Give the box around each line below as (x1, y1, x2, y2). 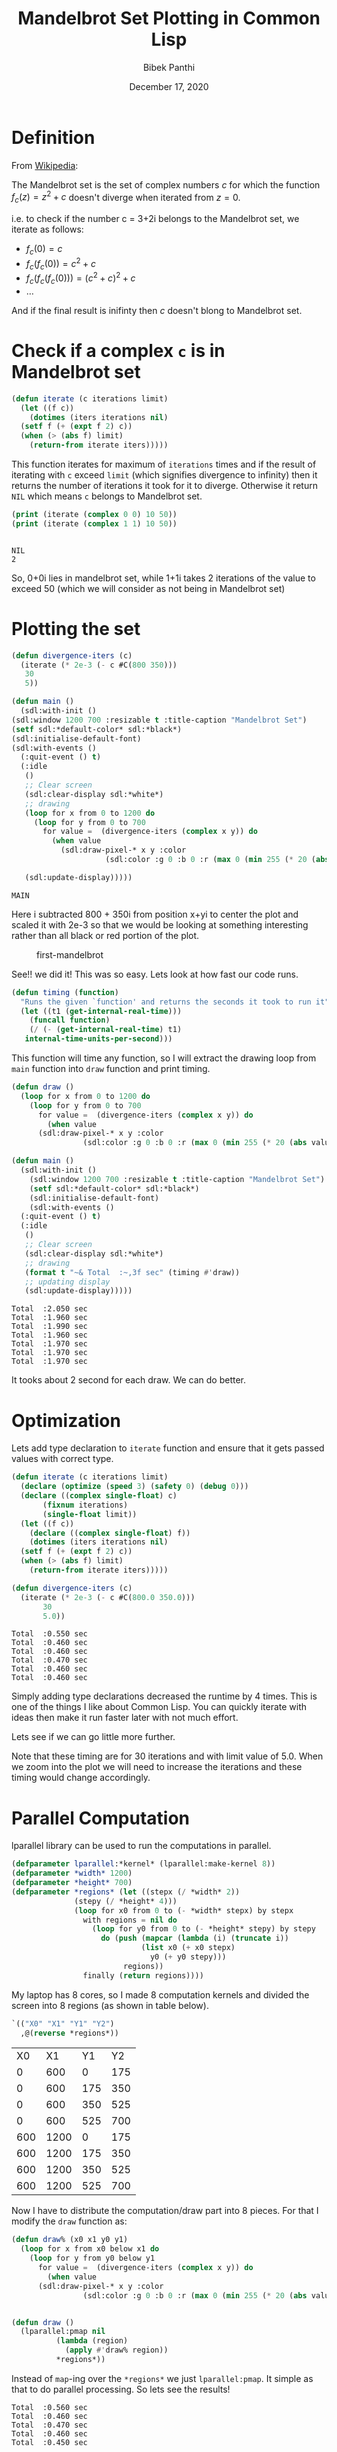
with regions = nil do (82, 1915, 178, 1925)
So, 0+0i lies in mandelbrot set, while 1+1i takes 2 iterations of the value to (11, 572, 316, 584)
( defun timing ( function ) (11, 987, 119, 997)
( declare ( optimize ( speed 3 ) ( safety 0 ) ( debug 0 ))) (20, 1482, 249, 1492)
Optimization (11, 1409, 121, 1432)
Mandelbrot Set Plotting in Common (17, 7, 321, 30)
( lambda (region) (55, 2336, 129, 2346)
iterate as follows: (11, 223, 84, 236)
